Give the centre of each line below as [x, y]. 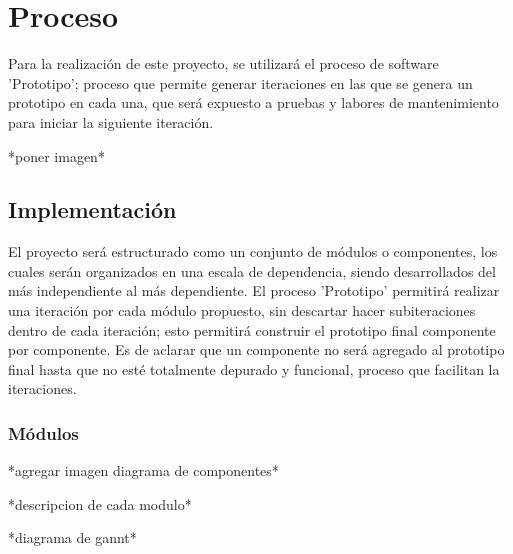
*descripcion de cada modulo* [100, 503]
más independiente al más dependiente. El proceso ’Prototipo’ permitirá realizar [254, 290]
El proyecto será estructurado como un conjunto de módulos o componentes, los [253, 251]
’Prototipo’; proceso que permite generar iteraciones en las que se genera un [240, 82]
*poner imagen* [56, 155]
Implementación [92, 209]
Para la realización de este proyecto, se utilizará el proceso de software [223, 63]
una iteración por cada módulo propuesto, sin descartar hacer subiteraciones [242, 310]
